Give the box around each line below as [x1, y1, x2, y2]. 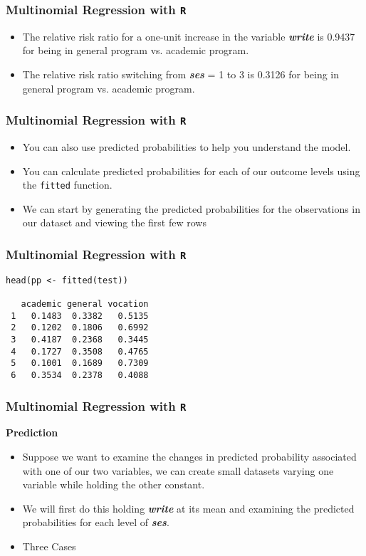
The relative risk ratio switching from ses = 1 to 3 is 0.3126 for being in [22, 66, 340, 81]
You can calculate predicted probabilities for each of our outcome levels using [22, 163, 360, 178]
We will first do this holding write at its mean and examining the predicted [22, 500, 355, 515]
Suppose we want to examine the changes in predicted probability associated [22, 449, 357, 464]
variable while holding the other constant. [22, 477, 205, 492]
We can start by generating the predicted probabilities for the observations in [22, 201, 361, 216]
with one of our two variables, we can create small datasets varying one [22, 463, 334, 478]
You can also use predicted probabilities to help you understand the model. [22, 139, 351, 154]
